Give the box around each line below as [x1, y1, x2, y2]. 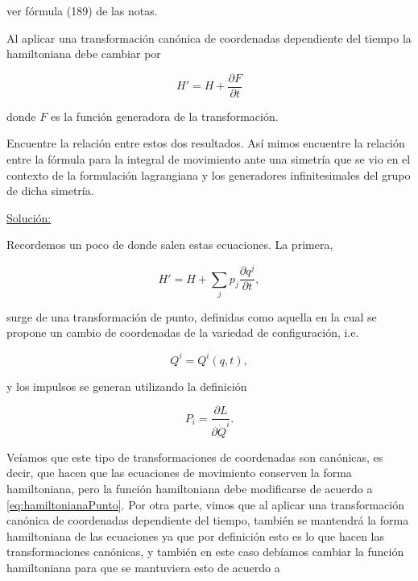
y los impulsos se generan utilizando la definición [6, 377, 247, 394]
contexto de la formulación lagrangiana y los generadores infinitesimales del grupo [6, 166, 411, 183]
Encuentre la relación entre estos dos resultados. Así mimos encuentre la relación [6, 135, 405, 151]
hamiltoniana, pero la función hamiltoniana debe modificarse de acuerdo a [6, 479, 373, 496]
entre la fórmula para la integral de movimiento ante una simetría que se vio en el [6, 151, 411, 168]
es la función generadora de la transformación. [50, 107, 279, 124]
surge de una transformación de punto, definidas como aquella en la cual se [6, 308, 377, 325]
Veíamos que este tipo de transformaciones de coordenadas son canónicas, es [6, 448, 383, 465]
